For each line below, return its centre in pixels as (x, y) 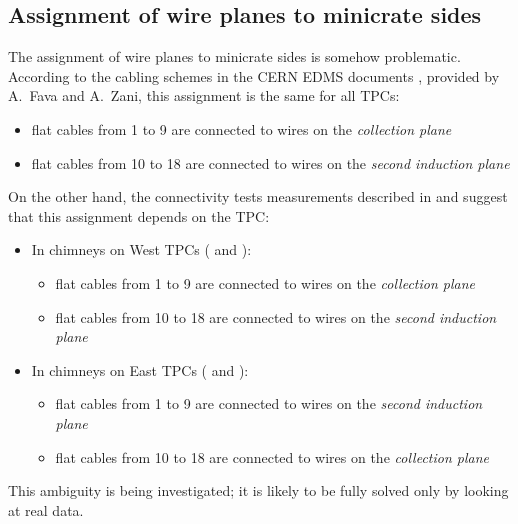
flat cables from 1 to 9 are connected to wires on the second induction (269, 403)
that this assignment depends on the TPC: (139, 215)
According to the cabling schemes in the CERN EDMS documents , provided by (254, 75)
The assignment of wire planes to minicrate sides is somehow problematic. (234, 56)
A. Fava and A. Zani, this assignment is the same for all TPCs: (204, 95)
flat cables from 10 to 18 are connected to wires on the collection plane (272, 456)
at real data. (46, 509)
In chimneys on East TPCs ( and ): (140, 369)
